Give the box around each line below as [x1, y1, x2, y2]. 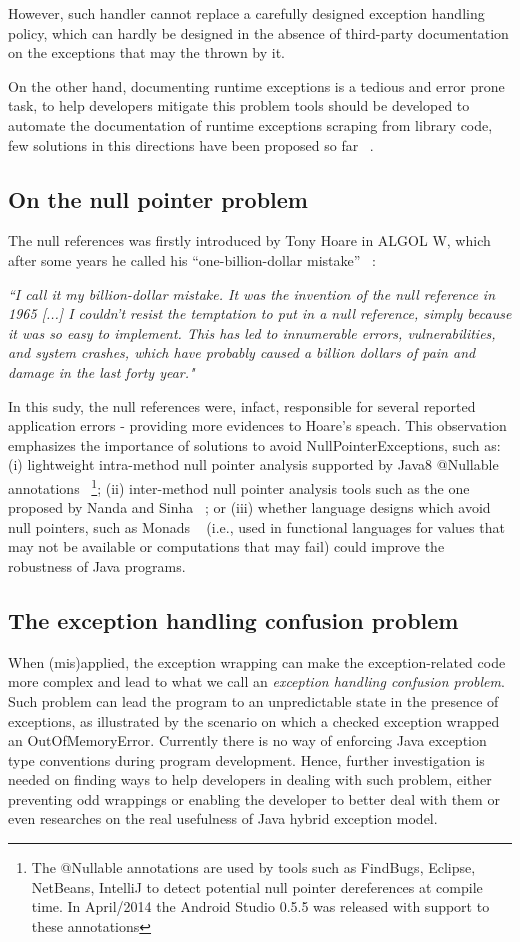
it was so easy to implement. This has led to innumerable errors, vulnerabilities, [8, 322, 496, 343]
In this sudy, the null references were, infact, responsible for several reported [8, 395, 476, 416]
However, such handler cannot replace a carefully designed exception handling [8, 3, 485, 23]
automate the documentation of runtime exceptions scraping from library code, [8, 114, 493, 135]
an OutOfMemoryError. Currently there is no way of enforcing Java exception [8, 730, 487, 751]
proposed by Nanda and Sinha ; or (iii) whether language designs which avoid [8, 497, 491, 518]
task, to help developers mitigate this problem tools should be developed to [8, 95, 470, 116]
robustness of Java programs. [8, 555, 186, 576]
